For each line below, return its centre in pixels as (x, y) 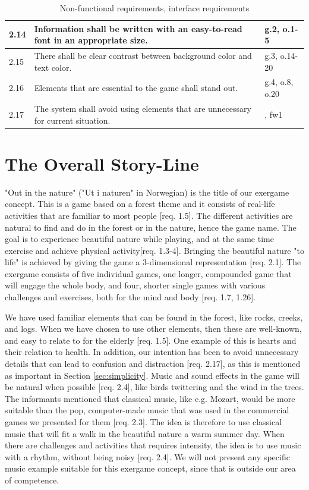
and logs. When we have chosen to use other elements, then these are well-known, (153, 329)
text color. (53, 67)
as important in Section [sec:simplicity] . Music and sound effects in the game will (152, 375)
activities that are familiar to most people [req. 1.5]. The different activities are (149, 215)
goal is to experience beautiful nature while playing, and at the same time (139, 239)
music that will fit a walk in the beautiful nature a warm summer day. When (145, 433)
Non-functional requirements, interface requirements (154, 8)
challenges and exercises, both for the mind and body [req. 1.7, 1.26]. (130, 297)
